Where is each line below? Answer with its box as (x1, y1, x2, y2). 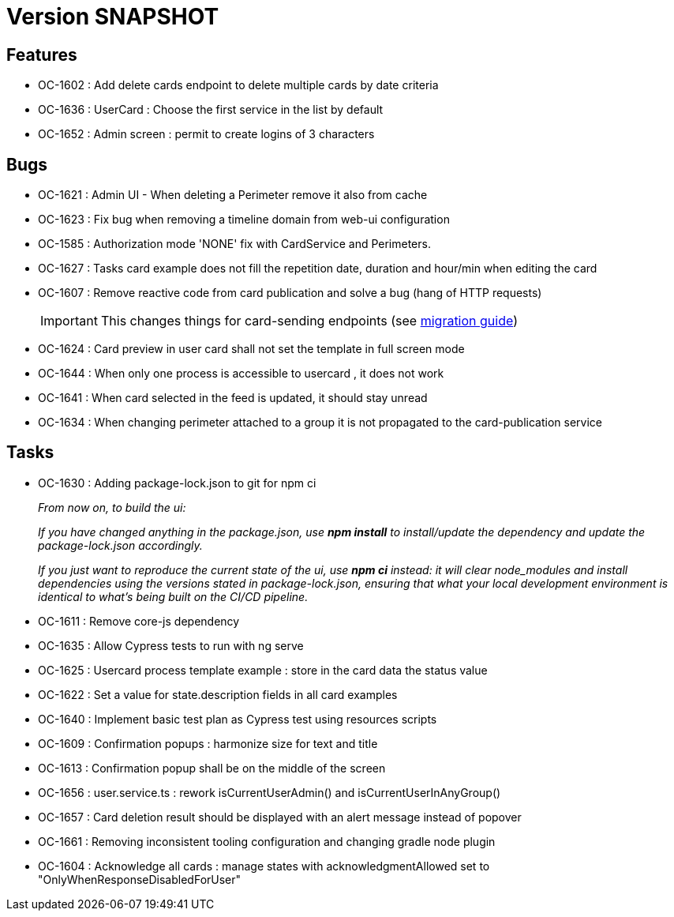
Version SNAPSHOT (6, 3, 219, 30)
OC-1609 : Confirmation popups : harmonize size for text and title (38, 736, 378, 750)
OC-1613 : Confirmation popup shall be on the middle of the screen (38, 761, 386, 775)
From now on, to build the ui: (38, 500, 186, 514)
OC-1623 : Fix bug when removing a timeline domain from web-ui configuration (38, 212, 450, 227)
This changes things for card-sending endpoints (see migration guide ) (100, 313, 518, 329)
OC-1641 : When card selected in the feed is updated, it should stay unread (38, 391, 428, 405)
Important (40, 313, 98, 329)
